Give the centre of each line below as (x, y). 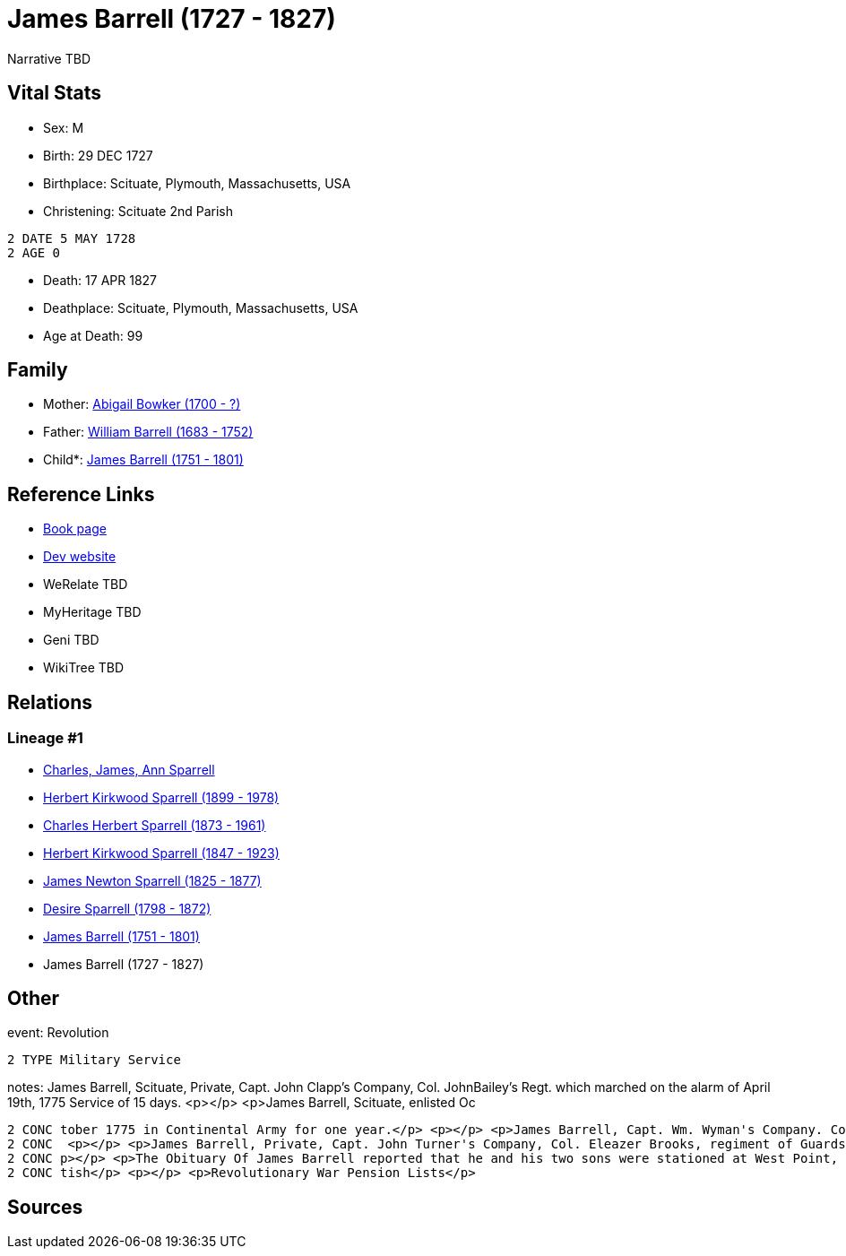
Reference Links (81, 494)
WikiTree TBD (84, 668)
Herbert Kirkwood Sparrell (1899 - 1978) (161, 797)
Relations (50, 702)
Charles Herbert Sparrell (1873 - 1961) (155, 825)
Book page (75, 529)
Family (38, 370)
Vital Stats (55, 93)
